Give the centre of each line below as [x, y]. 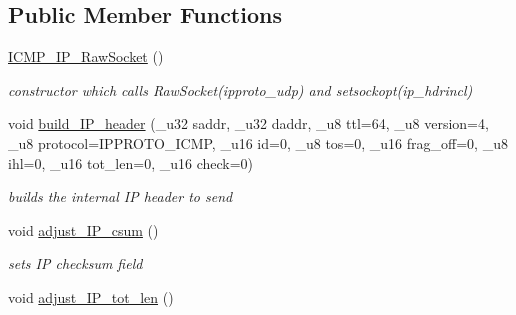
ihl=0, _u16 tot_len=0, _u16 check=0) [131, 162]
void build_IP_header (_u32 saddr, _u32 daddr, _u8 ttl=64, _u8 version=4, [248, 123]
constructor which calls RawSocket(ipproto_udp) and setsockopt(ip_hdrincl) [240, 89]
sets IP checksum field [75, 263]
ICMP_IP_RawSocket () [86, 56]
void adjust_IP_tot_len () [91, 296]
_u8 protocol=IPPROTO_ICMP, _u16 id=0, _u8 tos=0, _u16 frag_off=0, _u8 [258, 142]
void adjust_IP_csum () [83, 229]
